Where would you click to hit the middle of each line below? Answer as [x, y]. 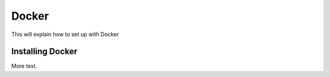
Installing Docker [44, 52]
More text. [24, 66]
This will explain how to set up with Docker [65, 34]
